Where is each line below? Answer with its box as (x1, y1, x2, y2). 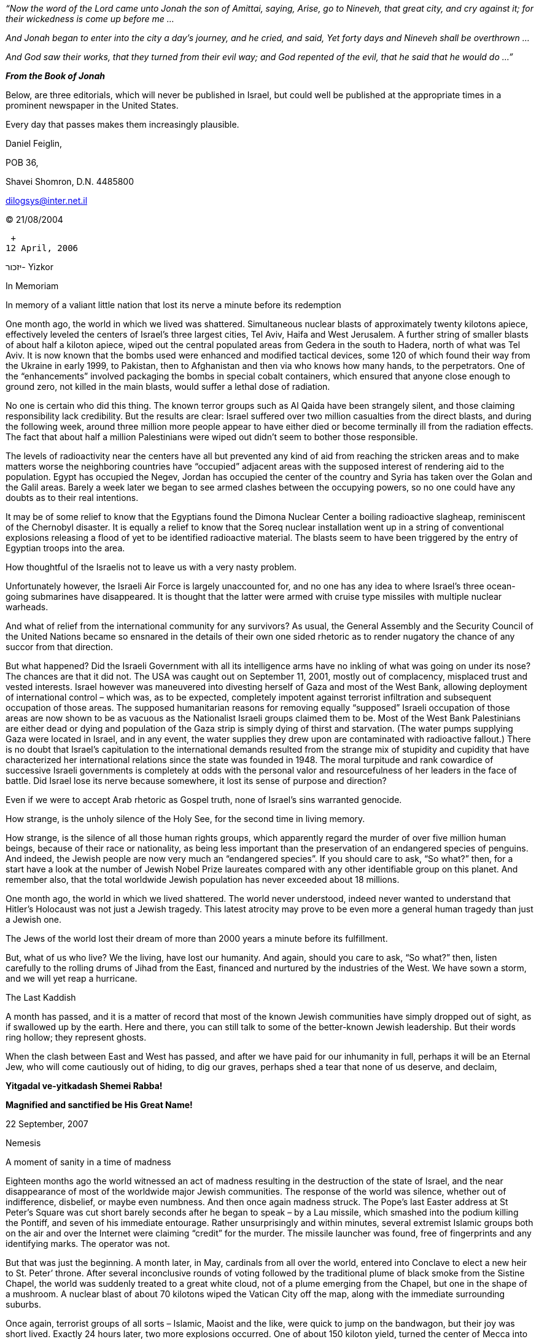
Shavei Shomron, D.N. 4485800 (6, 176, 134, 187)
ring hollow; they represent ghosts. (6, 1032, 147, 1042)
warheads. (6, 602, 48, 612)
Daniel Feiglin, (6, 138, 63, 149)
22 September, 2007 (6, 1119, 88, 1129)
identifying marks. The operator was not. (6, 1238, 170, 1249)
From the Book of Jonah (6, 71, 106, 81)
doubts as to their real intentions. (6, 492, 139, 503)
